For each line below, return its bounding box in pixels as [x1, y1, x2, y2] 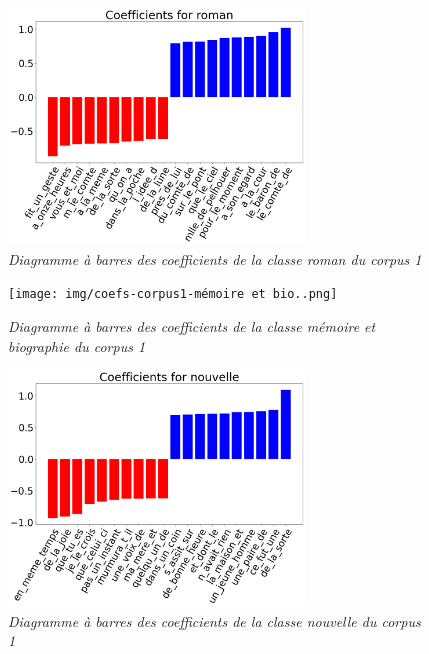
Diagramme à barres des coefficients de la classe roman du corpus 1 [8, 248, 422, 269]
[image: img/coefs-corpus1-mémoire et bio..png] [8, 287, 338, 302]
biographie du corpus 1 [8, 335, 146, 356]
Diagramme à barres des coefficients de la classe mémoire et [8, 315, 376, 336]
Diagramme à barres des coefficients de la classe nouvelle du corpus [8, 610, 421, 631]
